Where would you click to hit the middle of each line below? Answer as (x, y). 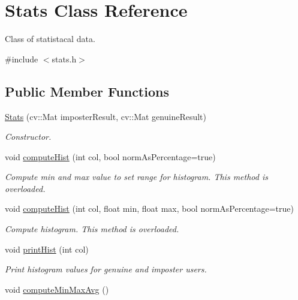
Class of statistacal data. (50, 39)
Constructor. (28, 136)
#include (22, 58)
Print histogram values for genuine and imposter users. (106, 269)
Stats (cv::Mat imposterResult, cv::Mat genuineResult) (106, 116)
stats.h (64, 58)
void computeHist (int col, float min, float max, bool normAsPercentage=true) (149, 208)
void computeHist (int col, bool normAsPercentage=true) (110, 156)
